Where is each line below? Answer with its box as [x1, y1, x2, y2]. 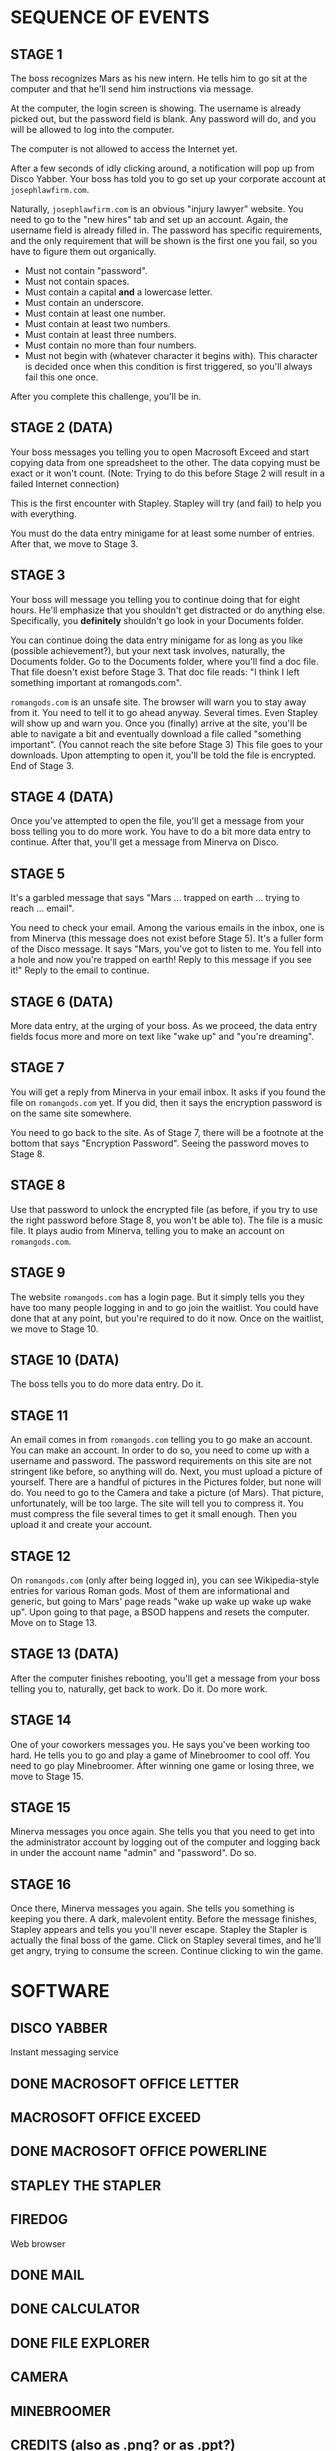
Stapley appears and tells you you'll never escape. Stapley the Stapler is [10, 1924, 308, 1936]
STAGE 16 [10, 1876, 72, 1893]
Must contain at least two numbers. [24, 318, 171, 330]
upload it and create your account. [10, 1519, 153, 1531]
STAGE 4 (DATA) [10, 789, 114, 806]
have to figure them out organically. [10, 246, 157, 257]
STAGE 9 [10, 1264, 66, 1281]
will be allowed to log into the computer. [10, 124, 175, 135]
